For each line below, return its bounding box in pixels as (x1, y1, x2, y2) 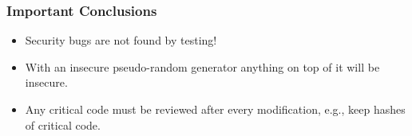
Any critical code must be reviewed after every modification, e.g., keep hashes (25, 101, 406, 117)
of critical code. (25, 116, 101, 133)
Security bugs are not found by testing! (25, 32, 217, 49)
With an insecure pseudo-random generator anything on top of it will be (25, 58, 380, 75)
